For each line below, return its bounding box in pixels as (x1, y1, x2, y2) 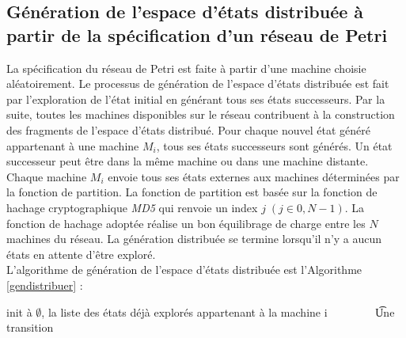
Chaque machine (6, 168, 87, 184)
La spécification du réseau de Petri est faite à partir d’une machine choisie (6, 59, 366, 76)
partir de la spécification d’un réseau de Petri (6, 22, 388, 47)
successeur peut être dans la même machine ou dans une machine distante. (6, 153, 369, 169)
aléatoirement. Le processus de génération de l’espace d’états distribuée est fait (6, 75, 389, 92)
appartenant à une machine (6, 137, 139, 154)
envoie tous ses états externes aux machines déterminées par (108, 168, 400, 184)
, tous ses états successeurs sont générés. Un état (156, 137, 393, 154)
